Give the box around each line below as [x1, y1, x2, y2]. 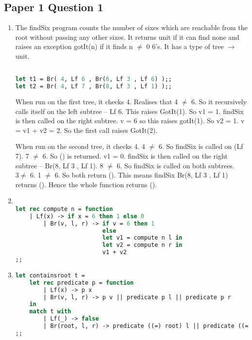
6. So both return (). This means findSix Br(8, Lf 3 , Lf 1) [54, 170, 228, 180]
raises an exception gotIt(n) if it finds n [15, 41, 133, 51]
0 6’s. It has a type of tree [146, 41, 224, 51]
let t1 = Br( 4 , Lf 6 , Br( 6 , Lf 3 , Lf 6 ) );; [15, 76, 172, 83]
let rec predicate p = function [29, 279, 134, 286]
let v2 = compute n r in [102, 242, 183, 249]
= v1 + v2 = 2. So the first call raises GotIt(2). [15, 125, 158, 135]
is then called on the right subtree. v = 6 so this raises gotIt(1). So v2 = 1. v [15, 115, 245, 126]
